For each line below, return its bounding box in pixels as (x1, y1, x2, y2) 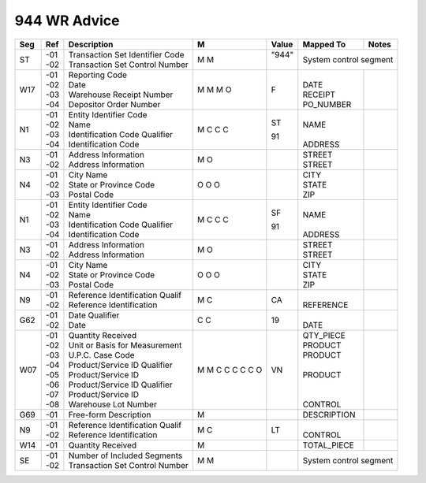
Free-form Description (68, 409, 151, 420)
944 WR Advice (14, 12, 120, 29)
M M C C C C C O (197, 364, 263, 375)
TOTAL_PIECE (302, 440, 354, 451)
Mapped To (302, 39, 346, 50)
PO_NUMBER (302, 98, 352, 110)
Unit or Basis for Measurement (68, 340, 182, 351)
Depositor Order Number (68, 98, 161, 110)
